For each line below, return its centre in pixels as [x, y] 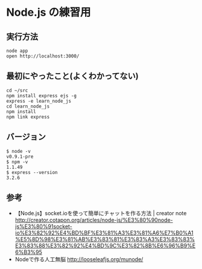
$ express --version [32, 172]
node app [17, 51]
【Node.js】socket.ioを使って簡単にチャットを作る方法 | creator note [101, 213]
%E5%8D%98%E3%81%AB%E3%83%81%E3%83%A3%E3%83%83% [105, 239]
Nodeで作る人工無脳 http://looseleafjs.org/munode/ [79, 259]
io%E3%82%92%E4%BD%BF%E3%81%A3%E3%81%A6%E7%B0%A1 [104, 233]
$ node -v [19, 151]
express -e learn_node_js [39, 101]
